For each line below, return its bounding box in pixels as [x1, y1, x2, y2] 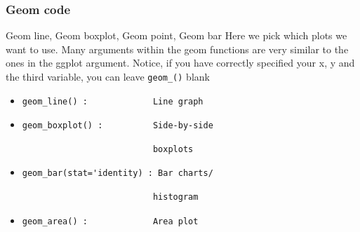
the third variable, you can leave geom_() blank [6, 69, 210, 83]
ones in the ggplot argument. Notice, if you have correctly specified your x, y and [6, 55, 355, 70]
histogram [152, 192, 199, 203]
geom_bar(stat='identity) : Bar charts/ [22, 168, 213, 179]
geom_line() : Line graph [22, 96, 204, 107]
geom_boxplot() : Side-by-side [22, 121, 213, 131]
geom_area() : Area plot [22, 216, 199, 226]
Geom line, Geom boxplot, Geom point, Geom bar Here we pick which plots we [6, 28, 347, 43]
